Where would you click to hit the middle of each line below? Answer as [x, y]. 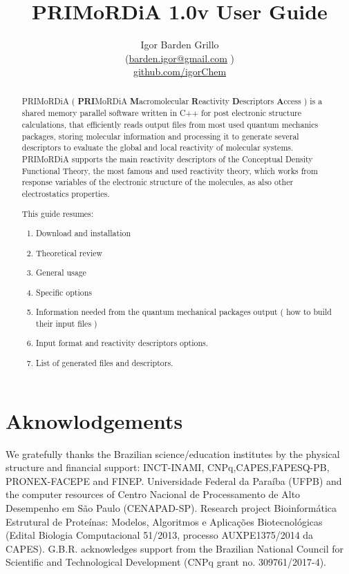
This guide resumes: [58, 213]
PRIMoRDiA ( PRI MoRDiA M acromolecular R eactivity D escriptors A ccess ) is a [172, 101]
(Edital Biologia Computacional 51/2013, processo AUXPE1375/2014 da [160, 535]
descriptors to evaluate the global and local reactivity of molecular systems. [158, 147]
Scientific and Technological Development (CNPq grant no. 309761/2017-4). [166, 562]
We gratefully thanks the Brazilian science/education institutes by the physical [173, 453]
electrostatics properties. [66, 193]
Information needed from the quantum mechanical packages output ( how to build [184, 312]
